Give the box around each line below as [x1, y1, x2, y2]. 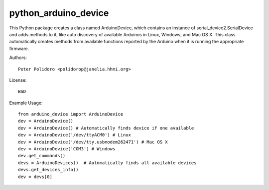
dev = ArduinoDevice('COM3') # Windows [18, 146, 116, 152]
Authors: [9, 55, 27, 61]
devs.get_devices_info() [18, 167, 79, 173]
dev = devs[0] [18, 174, 52, 180]
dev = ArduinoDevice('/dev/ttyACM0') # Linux [18, 132, 132, 138]
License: [9, 77, 27, 83]
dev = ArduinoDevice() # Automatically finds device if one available [18, 125, 194, 131]
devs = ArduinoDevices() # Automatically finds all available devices [18, 160, 197, 166]
